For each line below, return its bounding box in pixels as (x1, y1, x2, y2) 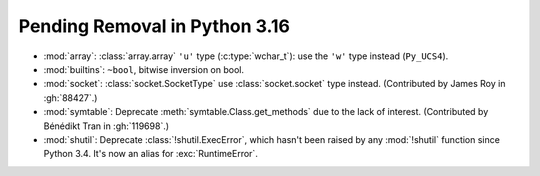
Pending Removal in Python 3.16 (18, 15, 290, 37)
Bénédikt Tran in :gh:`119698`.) (43, 120, 170, 132)
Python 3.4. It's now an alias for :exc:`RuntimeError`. (43, 148, 259, 160)
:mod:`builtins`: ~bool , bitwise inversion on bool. (43, 63, 245, 75)
